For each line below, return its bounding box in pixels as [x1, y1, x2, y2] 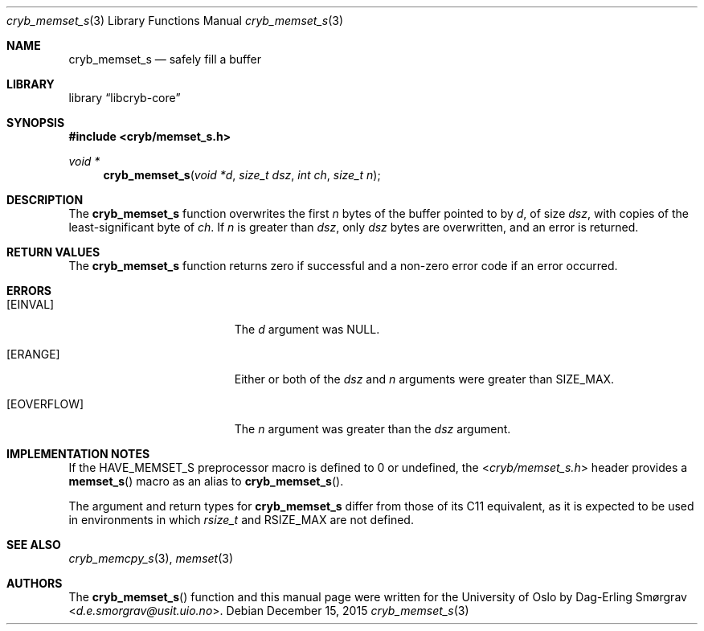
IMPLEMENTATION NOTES [6, 447, 150, 461]
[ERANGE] [6, 347, 60, 361]
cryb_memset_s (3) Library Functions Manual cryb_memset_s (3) [6, 14, 344, 27]
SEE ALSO [6, 538, 61, 551]
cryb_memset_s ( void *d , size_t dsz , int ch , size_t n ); [103, 168, 381, 182]
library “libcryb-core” [68, 91, 181, 104]
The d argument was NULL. [234, 322, 380, 336]
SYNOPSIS [6, 116, 65, 129]
